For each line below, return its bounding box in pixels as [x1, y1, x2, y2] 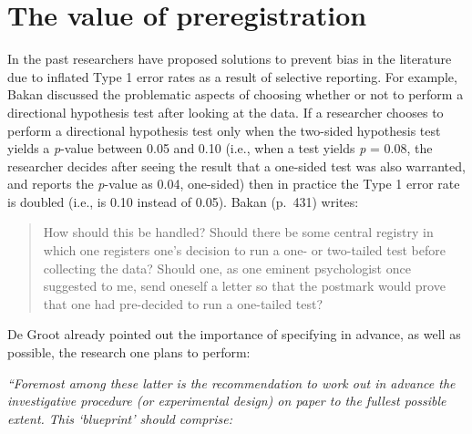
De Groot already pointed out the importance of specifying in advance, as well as [7, 325, 461, 344]
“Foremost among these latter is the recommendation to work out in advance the [7, 373, 456, 392]
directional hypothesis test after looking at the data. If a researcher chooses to [7, 102, 444, 121]
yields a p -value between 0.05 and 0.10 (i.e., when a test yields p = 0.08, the [7, 139, 433, 158]
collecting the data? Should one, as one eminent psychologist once [43, 258, 411, 277]
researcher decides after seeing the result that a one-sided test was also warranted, [7, 156, 466, 175]
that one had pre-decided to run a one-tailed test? [43, 294, 323, 313]
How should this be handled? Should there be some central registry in [43, 222, 434, 242]
